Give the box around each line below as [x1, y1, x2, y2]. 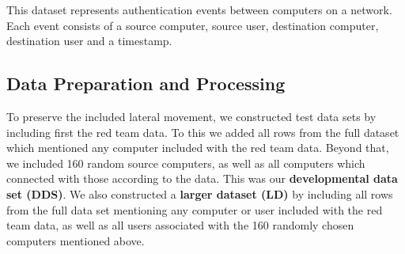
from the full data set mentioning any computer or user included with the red [6, 201, 383, 218]
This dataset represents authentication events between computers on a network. [6, 2, 392, 17]
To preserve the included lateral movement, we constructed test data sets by [6, 108, 377, 124]
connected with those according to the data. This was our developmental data [6, 170, 398, 187]
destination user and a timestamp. [6, 32, 172, 49]
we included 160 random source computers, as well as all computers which [6, 154, 365, 171]
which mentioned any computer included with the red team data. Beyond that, [6, 139, 389, 156]
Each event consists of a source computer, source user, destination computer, [6, 17, 379, 33]
